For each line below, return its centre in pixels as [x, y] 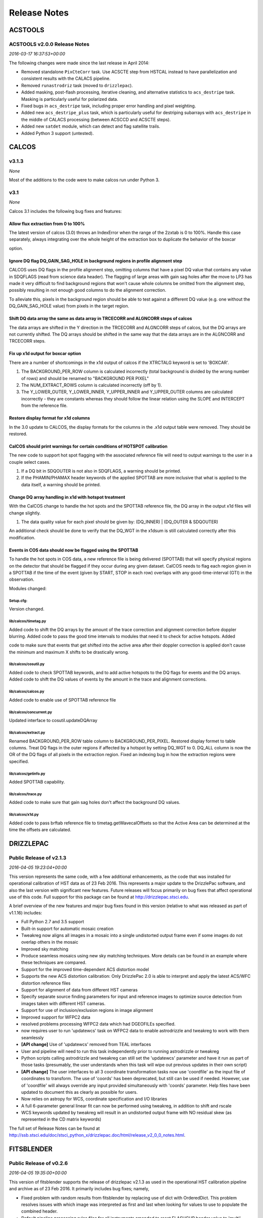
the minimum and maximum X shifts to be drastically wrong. [69, 652]
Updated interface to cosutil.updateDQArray [53, 721]
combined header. [39, 1211]
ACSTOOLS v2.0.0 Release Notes [49, 44]
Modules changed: [28, 588]
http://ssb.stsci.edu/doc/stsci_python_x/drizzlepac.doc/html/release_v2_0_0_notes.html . [97, 1135]
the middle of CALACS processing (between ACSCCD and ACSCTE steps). [96, 119]
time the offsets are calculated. [40, 830]
